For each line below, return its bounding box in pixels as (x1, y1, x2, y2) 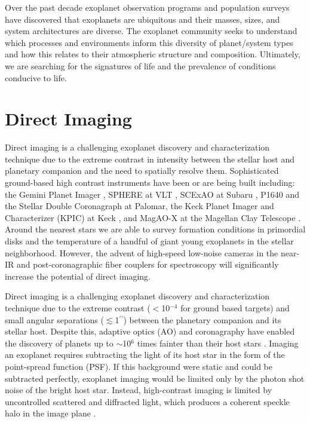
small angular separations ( (5, 313, 104, 326)
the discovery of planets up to (5, 336, 113, 349)
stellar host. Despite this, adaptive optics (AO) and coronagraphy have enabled (5, 325, 295, 338)
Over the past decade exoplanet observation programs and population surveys (5, 1, 290, 13)
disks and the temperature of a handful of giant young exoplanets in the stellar (5, 235, 294, 247)
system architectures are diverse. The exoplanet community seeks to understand (5, 24, 297, 37)
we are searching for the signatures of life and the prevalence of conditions (5, 59, 276, 72)
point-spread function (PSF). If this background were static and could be (5, 360, 273, 372)
